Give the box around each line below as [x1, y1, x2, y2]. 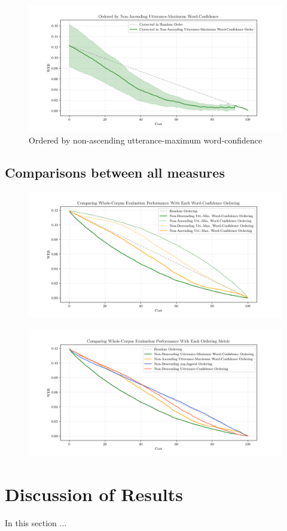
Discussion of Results [5, 481, 183, 506]
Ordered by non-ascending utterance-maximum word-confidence [29, 133, 262, 146]
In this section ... [5, 516, 67, 529]
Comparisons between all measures [5, 163, 225, 181]
